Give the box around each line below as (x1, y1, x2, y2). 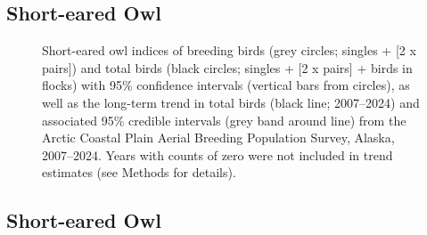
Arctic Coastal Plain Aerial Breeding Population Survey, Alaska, (42, 128, 395, 147)
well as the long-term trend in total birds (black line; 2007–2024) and (42, 93, 420, 111)
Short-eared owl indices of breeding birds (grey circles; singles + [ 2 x (42, 41, 416, 60)
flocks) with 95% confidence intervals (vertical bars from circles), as (42, 76, 410, 94)
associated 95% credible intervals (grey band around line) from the (42, 110, 406, 129)
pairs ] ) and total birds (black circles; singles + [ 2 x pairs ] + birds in (42, 58, 413, 77)
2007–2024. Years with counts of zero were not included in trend (42, 145, 393, 164)
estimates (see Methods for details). (42, 163, 236, 182)
